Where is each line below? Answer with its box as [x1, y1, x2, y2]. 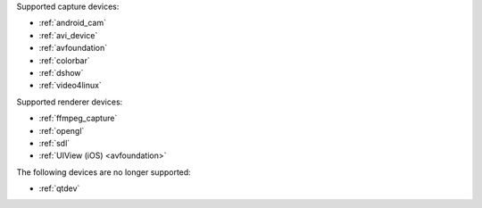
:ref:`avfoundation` [38, 43, 108, 54]
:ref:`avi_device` [38, 29, 98, 40]
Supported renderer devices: [16, 96, 123, 107]
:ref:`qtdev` [38, 183, 80, 194]
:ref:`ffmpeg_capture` [38, 112, 118, 124]
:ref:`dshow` [38, 67, 84, 78]
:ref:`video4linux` [38, 80, 102, 91]
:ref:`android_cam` [38, 18, 107, 29]
